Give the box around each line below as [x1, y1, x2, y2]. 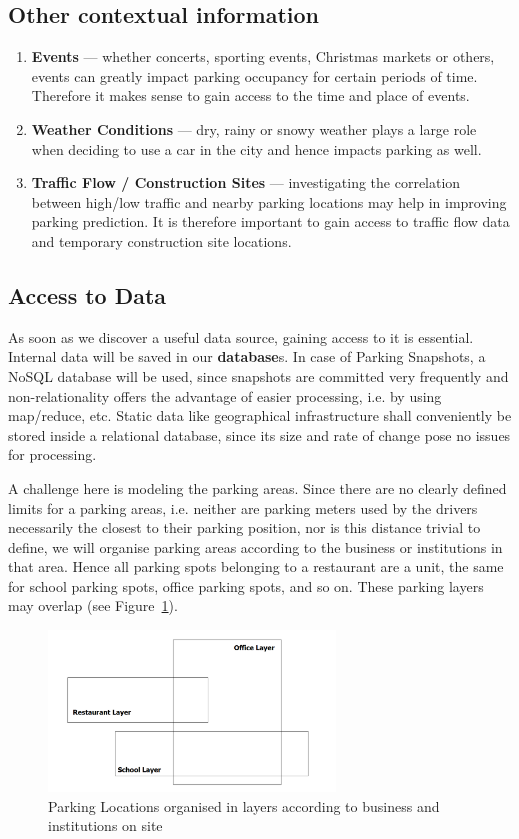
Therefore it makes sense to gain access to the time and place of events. [31, 85, 470, 106]
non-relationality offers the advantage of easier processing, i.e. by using [8, 385, 442, 406]
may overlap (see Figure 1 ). [8, 595, 178, 616]
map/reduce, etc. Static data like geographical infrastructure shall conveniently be [8, 405, 512, 426]
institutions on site [48, 815, 163, 836]
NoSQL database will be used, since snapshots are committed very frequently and [8, 365, 509, 386]
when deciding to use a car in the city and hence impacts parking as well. [31, 138, 482, 159]
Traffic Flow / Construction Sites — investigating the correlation [31, 172, 461, 193]
